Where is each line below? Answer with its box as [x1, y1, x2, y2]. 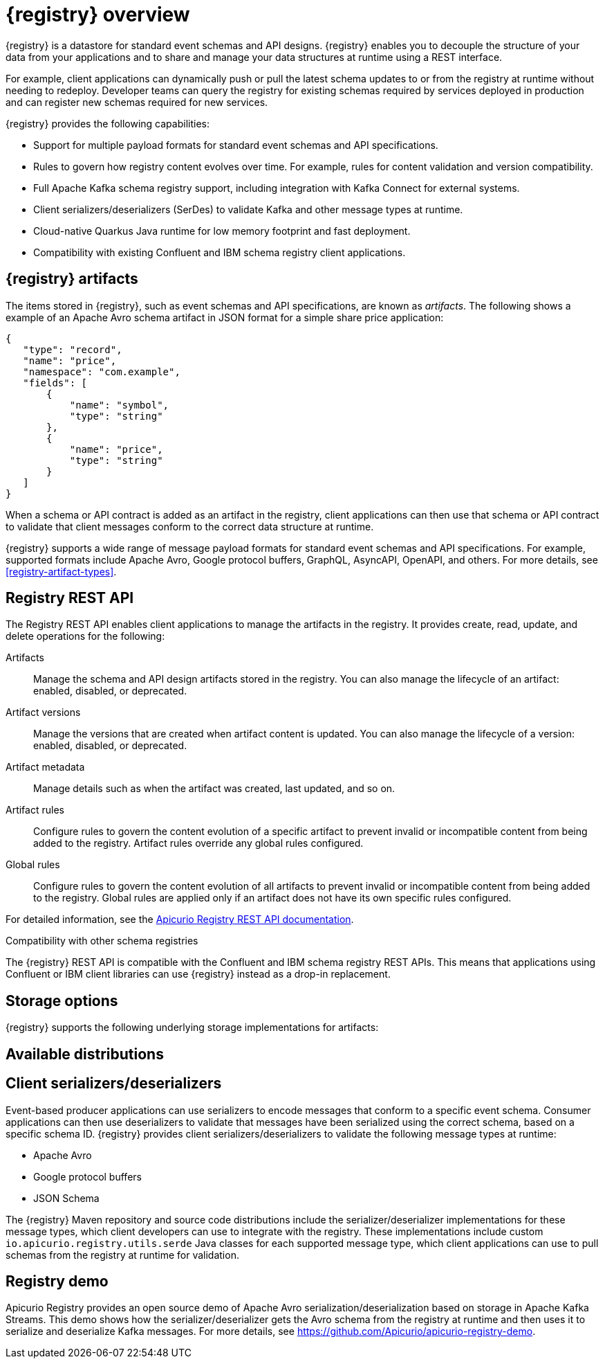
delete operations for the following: [6, 630, 165, 643]
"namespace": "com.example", [23, 366, 180, 377]
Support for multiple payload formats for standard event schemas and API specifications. [33, 138, 438, 151]
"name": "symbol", [69, 399, 169, 411]
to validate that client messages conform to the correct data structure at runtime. [6, 520, 374, 532]
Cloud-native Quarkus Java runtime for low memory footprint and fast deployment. [33, 224, 411, 237]
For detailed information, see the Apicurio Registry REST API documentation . [6, 913, 354, 926]
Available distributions [6, 1045, 164, 1063]
